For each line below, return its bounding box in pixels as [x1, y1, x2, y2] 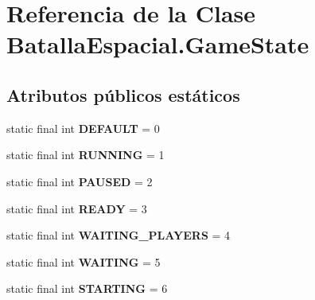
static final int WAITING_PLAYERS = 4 [6, 227, 231, 244]
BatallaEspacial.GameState [6, 28, 309, 60]
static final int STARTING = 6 [6, 280, 168, 297]
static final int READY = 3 [6, 200, 147, 216]
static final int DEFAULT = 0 [6, 119, 160, 136]
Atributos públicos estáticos [6, 82, 240, 107]
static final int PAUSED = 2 [6, 173, 153, 189]
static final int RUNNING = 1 [6, 146, 165, 163]
